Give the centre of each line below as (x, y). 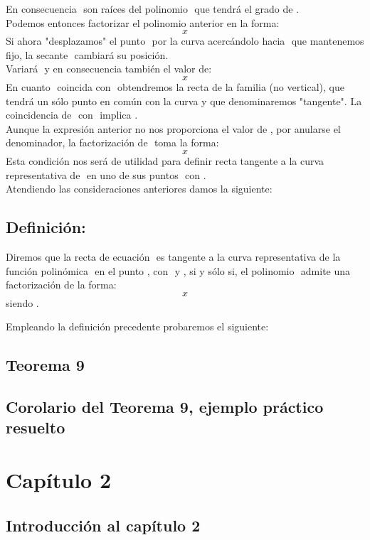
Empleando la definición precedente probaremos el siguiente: (137, 326)
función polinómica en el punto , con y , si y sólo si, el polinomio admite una (178, 270)
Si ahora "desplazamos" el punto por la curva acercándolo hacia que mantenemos (185, 41)
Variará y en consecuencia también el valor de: (109, 69)
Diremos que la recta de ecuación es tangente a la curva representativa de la (173, 256)
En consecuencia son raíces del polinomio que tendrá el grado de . (152, 9)
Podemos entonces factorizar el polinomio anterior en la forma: (143, 22)
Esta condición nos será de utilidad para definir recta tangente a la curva (165, 160)
